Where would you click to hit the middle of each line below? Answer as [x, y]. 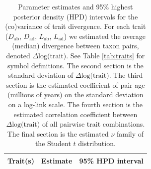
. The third [126, 75]
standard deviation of [41, 75]
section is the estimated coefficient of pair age [75, 84]
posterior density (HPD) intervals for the [75, 16]
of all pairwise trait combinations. [93, 124]
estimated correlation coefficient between [75, 114]
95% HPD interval [111, 160]
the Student [53, 143]
